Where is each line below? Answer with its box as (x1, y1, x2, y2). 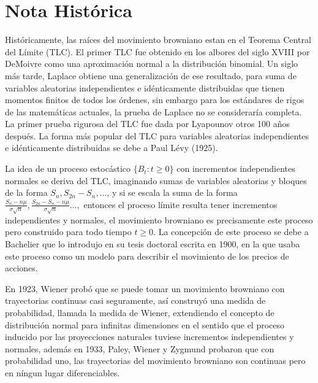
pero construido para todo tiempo (5, 225, 132, 238)
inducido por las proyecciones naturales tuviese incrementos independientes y (5, 330, 294, 343)
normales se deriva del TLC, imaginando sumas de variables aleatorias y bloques (5, 174, 307, 187)
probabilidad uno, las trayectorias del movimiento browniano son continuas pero (5, 354, 306, 367)
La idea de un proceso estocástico (5, 162, 131, 175)
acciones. (5, 261, 38, 274)
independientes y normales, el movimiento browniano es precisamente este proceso (5, 213, 313, 226)
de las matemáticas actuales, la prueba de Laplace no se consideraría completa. (5, 105, 302, 118)
